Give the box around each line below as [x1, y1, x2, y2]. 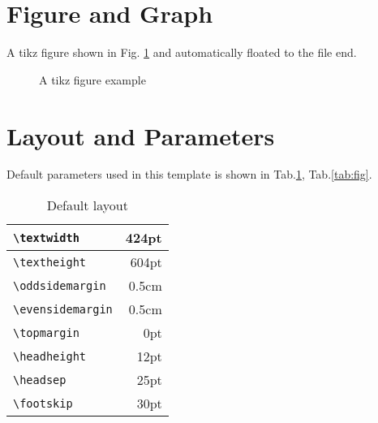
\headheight [13, 349, 87, 363]
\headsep [13, 373, 67, 386]
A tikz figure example [39, 71, 146, 88]
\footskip [13, 396, 73, 410]
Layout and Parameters [6, 119, 275, 152]
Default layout [46, 196, 128, 215]
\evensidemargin [13, 302, 113, 316]
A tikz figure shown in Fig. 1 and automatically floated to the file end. [6, 44, 357, 61]
